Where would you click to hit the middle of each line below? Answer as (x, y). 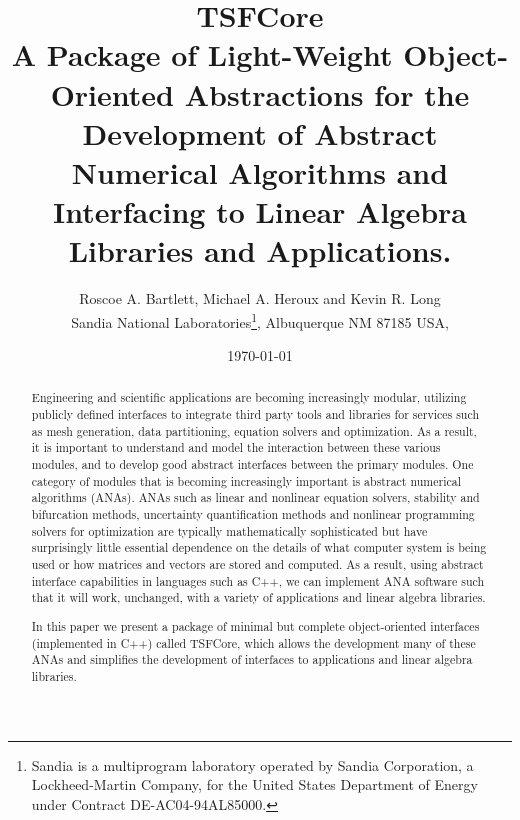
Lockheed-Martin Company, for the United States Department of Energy (254, 784)
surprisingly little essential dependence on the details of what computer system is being (259, 547)
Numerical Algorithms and (260, 171)
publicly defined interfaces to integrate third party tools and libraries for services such (255, 414)
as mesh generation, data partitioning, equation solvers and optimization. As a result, (254, 430)
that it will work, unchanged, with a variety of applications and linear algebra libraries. (258, 597)
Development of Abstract (260, 132)
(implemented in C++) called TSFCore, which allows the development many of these (253, 642)
